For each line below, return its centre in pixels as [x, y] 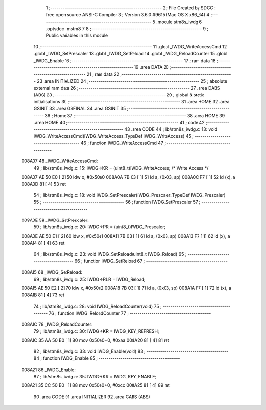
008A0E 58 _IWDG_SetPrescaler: [55, 220]
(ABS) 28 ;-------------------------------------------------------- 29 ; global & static [119, 95]
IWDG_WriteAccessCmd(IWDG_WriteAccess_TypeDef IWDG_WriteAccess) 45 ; [114, 136]
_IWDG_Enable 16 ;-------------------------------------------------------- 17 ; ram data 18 [125, 60]
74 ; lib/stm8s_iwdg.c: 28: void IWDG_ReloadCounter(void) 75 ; [98, 306]
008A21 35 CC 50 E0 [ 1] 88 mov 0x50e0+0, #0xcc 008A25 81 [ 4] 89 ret [96, 385]
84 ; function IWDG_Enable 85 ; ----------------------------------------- [107, 358]
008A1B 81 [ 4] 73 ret [43, 295]
